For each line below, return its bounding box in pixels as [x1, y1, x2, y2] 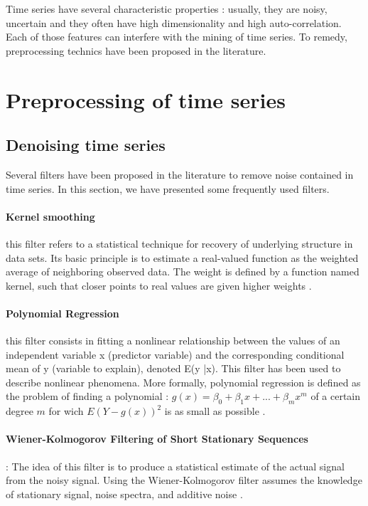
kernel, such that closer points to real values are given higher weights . [6, 278, 312, 292]
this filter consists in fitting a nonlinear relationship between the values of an [6, 333, 340, 348]
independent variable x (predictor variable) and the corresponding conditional [6, 347, 345, 362]
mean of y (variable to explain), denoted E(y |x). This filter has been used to [6, 361, 341, 376]
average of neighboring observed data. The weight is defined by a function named [6, 264, 359, 279]
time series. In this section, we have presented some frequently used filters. [6, 181, 330, 196]
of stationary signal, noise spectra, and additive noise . [6, 486, 243, 501]
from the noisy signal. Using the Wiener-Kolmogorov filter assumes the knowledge [6, 473, 362, 487]
